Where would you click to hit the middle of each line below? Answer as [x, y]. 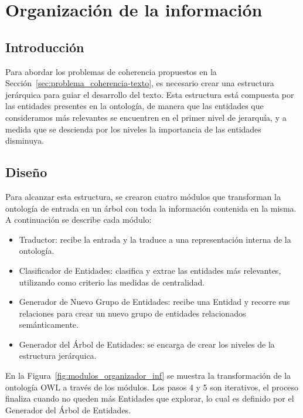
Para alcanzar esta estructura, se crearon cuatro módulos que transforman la [143, 196]
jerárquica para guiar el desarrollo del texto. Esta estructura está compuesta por [150, 94]
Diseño [26, 172]
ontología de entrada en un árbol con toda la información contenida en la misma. [151, 208]
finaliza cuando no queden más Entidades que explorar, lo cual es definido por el [150, 398]
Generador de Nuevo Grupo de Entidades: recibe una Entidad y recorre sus [154, 302]
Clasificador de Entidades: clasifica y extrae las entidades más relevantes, [150, 270]
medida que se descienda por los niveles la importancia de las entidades [133, 129]
